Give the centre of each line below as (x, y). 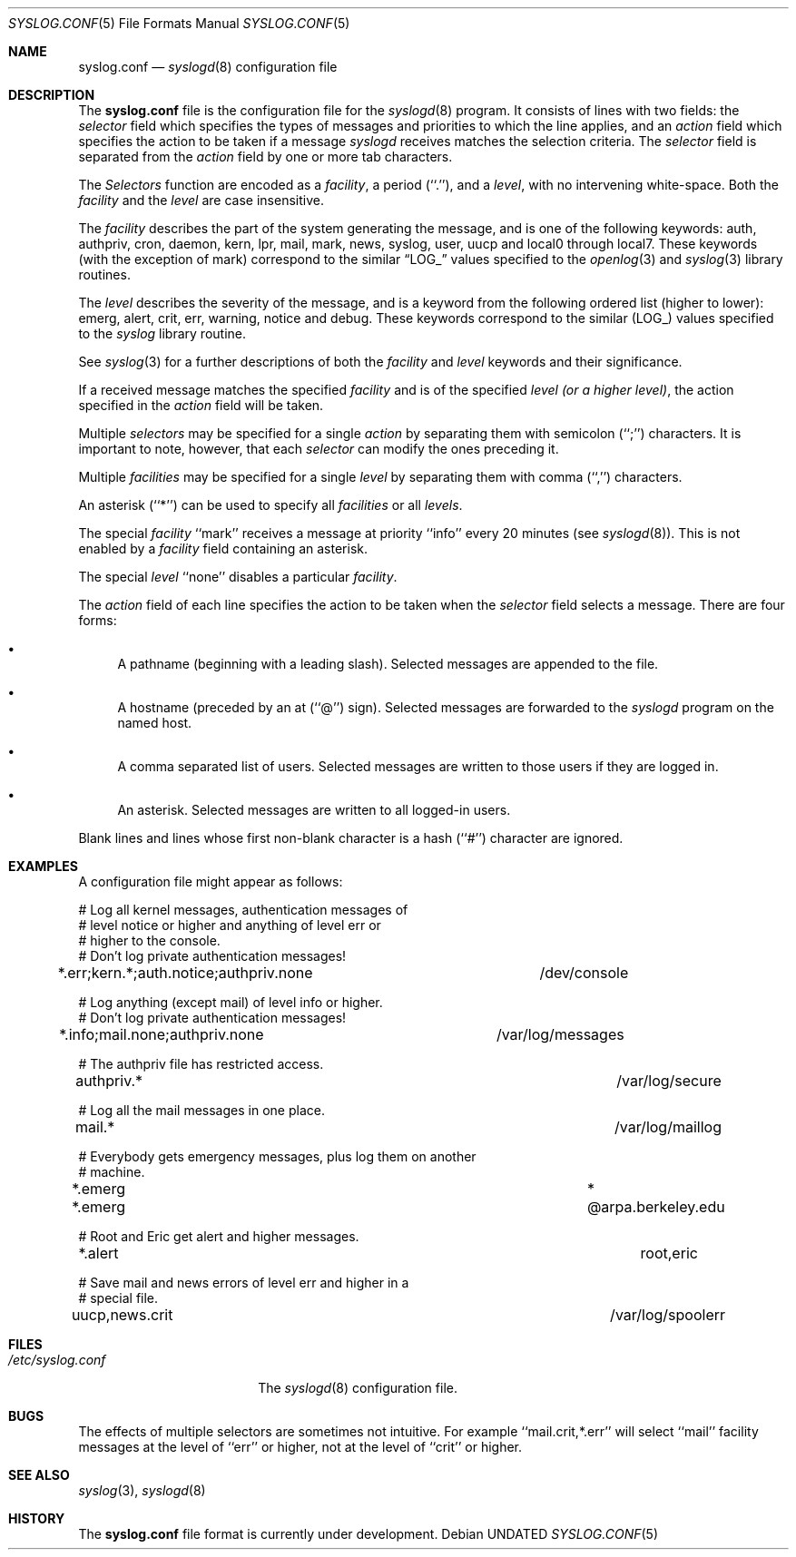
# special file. (118, 1298)
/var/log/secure (669, 1081)
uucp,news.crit (122, 1315)
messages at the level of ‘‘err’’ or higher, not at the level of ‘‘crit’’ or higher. (300, 1447)
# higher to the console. (149, 940)
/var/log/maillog (668, 1127)
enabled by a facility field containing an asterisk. (223, 548)
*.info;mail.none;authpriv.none (162, 1034)
